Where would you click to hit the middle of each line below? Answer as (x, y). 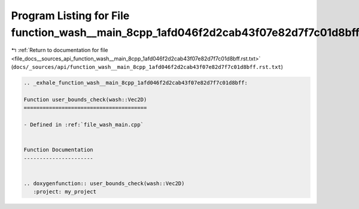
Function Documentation (59, 150)
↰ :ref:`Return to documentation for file (60, 50)
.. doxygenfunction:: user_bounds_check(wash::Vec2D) (104, 183)
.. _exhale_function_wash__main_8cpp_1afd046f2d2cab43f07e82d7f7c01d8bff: (136, 83)
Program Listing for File (70, 16)
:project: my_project (65, 192)
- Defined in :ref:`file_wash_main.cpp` (83, 125)
